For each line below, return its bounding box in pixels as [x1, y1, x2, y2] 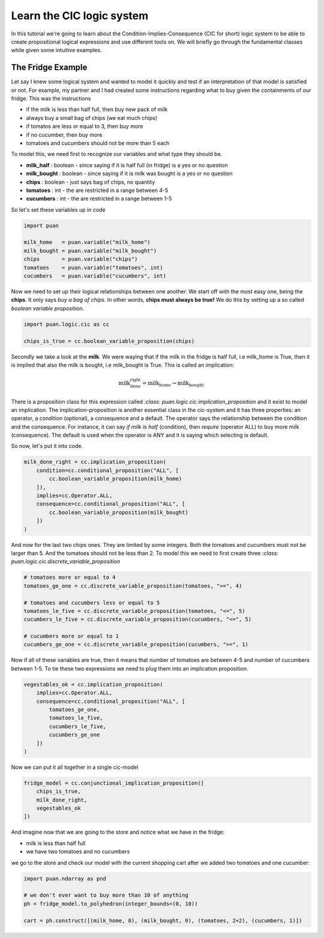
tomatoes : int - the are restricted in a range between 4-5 [26, 187, 169, 194]
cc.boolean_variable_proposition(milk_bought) [49, 509, 188, 516]
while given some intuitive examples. [11, 47, 102, 54]
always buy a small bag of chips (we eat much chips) [26, 114, 158, 121]
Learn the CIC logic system [11, 9, 149, 22]
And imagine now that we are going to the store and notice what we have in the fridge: [11, 828, 225, 836]
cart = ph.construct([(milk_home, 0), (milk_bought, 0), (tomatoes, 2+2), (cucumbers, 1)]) [23, 917, 302, 924]
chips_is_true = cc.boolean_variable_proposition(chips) [23, 338, 195, 344]
